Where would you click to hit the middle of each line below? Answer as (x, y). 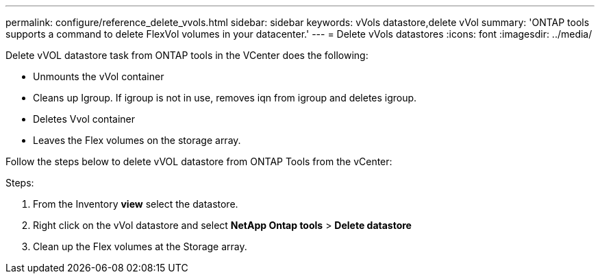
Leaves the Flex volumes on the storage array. (137, 140)
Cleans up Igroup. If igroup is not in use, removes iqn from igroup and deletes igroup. (225, 98)
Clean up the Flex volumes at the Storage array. (140, 246)
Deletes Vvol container (84, 119)
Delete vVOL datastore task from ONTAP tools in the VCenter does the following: (187, 55)
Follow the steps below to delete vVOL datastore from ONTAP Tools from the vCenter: (199, 161)
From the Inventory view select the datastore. (136, 204)
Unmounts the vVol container (99, 76)
